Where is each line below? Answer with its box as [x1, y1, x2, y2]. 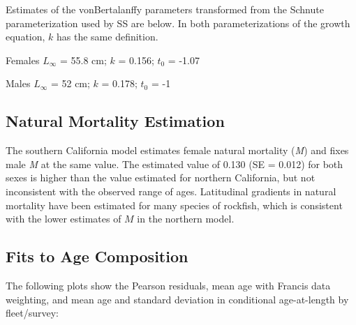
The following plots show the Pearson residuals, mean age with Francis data [6, 278, 331, 292]
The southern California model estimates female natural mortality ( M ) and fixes [6, 143, 349, 158]
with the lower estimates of [6, 211, 121, 226]
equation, [6, 29, 45, 44]
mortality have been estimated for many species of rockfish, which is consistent [6, 197, 343, 212]
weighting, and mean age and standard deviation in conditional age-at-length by [6, 292, 349, 306]
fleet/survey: [6, 305, 59, 320]
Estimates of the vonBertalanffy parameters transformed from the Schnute [6, 2, 324, 16]
